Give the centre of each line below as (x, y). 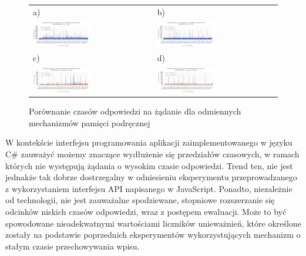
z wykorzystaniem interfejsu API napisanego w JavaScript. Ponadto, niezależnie (149, 188)
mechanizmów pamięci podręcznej (90, 122)
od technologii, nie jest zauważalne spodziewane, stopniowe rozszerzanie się (140, 200)
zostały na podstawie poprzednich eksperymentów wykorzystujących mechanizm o (153, 235)
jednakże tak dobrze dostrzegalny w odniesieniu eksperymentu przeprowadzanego (151, 177)
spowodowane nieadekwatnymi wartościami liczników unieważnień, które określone (153, 223)
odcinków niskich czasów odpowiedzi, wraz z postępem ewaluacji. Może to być (146, 212)
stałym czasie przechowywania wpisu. (73, 246)
